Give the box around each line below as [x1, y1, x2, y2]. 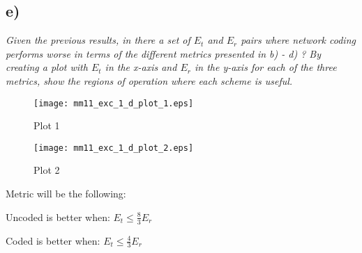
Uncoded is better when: [6, 209, 110, 224]
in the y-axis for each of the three [194, 60, 337, 74]
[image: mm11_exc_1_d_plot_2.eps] [33, 142, 194, 153]
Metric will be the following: [6, 186, 126, 201]
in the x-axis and [105, 60, 177, 74]
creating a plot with [6, 60, 88, 74]
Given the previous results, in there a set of [6, 33, 190, 47]
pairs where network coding [241, 33, 356, 47]
